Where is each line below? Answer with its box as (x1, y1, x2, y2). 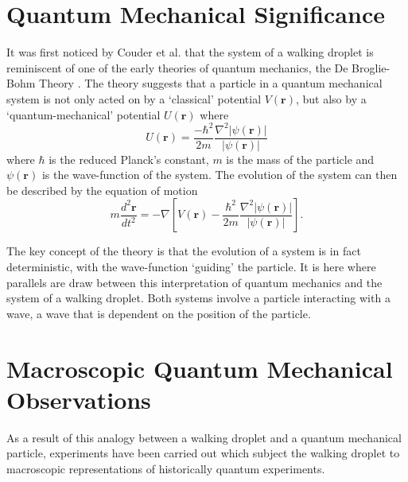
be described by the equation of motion (6, 181, 198, 198)
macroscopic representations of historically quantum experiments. (6, 460, 325, 476)
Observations (6, 383, 151, 415)
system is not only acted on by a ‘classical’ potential (6, 90, 262, 107)
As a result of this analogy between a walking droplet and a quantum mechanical (6, 429, 402, 445)
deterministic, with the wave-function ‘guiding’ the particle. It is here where (6, 258, 376, 275)
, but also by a (295, 90, 367, 107)
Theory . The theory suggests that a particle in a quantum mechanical (39, 75, 383, 91)
